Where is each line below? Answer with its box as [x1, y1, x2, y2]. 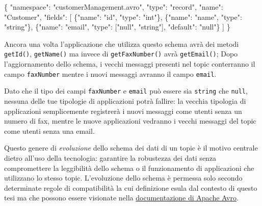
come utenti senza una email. [4, 125, 95, 136]
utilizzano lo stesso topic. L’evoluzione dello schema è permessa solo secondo [4, 172, 243, 183]
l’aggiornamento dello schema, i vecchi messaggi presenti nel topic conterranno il [4, 58, 255, 69]
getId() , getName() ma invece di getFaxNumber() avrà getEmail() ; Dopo [4, 48, 238, 59]
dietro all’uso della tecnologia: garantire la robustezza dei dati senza [4, 152, 217, 163]
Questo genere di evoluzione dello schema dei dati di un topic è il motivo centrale [4, 142, 258, 153]
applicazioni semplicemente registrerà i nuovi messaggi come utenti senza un [4, 105, 242, 116]
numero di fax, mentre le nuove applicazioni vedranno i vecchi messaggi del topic [4, 115, 256, 126]
